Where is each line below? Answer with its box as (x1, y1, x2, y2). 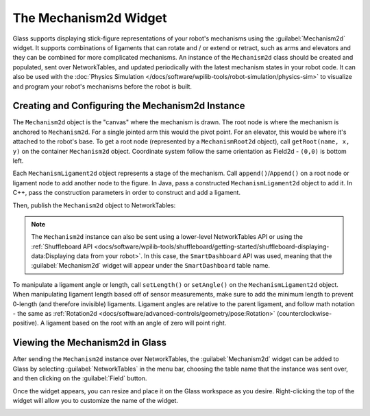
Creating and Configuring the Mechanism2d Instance (12, 100, 246, 112)
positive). (12, 319, 39, 327)
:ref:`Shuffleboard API (31, 242, 92, 251)
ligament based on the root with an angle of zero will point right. (45, 319, 227, 327)
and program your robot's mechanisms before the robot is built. (12, 82, 192, 91)
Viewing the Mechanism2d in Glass (12, 337, 167, 349)
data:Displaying (31, 252, 75, 260)
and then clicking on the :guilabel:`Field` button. (12, 374, 147, 382)
